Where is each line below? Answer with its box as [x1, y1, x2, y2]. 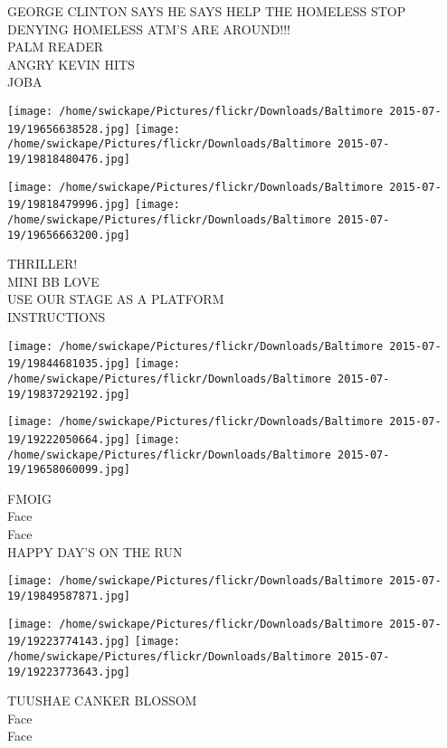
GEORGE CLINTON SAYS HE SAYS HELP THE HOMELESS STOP [7, 2, 406, 20]
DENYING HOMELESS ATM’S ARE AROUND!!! [7, 19, 291, 38]
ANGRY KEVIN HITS [7, 54, 135, 73]
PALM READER [7, 37, 103, 56]
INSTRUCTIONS [7, 308, 106, 326]
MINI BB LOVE [7, 271, 100, 290]
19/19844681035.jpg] [7, 357, 131, 371]
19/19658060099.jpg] [7, 463, 131, 477]
